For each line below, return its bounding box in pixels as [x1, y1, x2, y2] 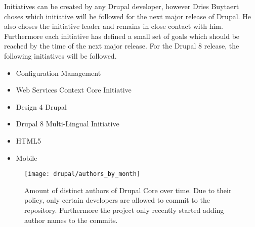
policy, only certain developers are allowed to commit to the [24, 195, 210, 205]
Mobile [16, 152, 37, 163]
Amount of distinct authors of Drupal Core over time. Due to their [24, 185, 232, 195]
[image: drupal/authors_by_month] [24, 170, 141, 178]
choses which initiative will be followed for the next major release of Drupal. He [4, 11, 251, 21]
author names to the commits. [24, 214, 118, 225]
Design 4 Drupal [16, 101, 67, 112]
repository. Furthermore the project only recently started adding [24, 204, 224, 215]
